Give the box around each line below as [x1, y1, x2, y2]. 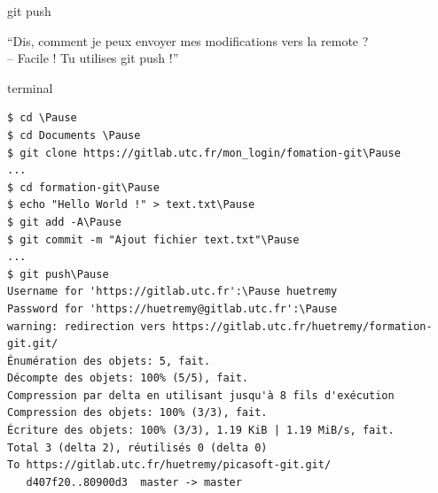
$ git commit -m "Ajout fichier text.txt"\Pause [7, 233, 300, 246]
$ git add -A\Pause [7, 215, 121, 228]
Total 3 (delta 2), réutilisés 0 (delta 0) [7, 441, 268, 454]
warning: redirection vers [7, 320, 166, 333]
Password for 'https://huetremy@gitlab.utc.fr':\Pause [7, 302, 338, 315]
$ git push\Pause [7, 267, 109, 281]
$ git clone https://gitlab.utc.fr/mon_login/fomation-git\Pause [7, 146, 401, 159]
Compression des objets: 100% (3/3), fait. [7, 406, 268, 420]
